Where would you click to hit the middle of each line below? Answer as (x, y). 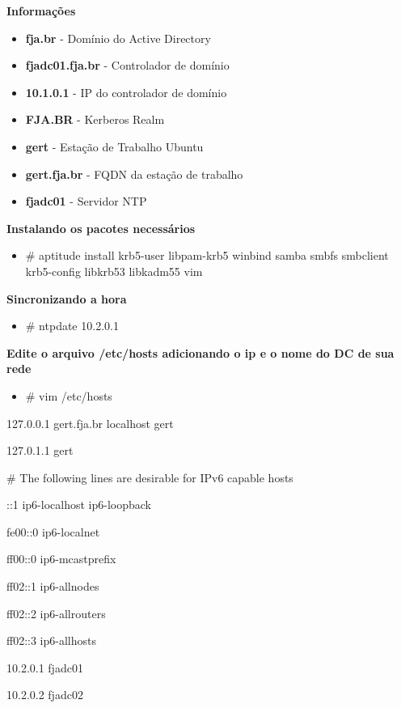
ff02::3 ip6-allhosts (51, 640)
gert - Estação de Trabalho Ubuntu (114, 146)
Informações (41, 11)
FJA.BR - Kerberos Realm (95, 119)
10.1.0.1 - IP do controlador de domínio (126, 92)
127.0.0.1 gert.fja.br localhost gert (90, 423)
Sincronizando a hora (67, 298)
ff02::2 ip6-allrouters (56, 613)
